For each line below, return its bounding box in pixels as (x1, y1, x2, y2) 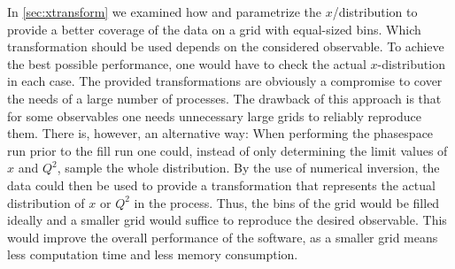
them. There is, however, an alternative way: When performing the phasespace (7, 124, 434, 142)
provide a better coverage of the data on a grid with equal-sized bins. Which (7, 19, 421, 38)
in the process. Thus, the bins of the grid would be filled (134, 193, 440, 211)
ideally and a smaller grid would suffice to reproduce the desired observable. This (7, 211, 447, 229)
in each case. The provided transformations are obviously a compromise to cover (7, 72, 443, 90)
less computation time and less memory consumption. (7, 245, 298, 264)
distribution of (7, 193, 85, 211)
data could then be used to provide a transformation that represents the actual (7, 175, 436, 194)
